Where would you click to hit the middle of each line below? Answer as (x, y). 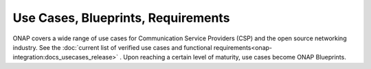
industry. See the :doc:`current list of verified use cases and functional (112, 47)
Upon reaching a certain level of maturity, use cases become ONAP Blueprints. (235, 57)
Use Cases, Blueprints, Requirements (121, 18)
